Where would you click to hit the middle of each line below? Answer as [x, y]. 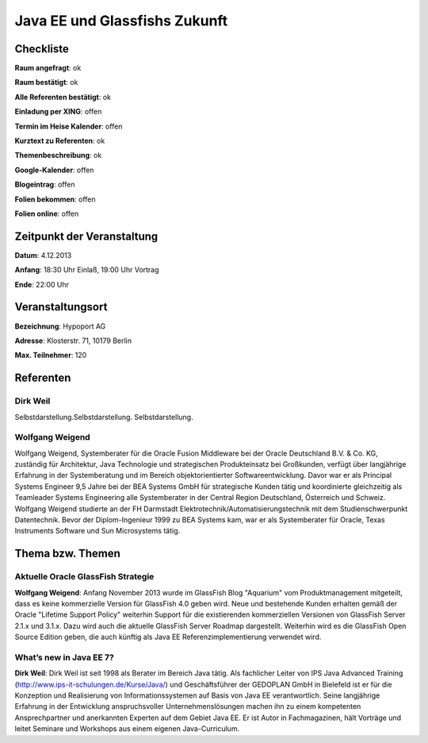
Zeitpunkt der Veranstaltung [86, 236]
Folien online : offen [47, 214]
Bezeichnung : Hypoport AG [60, 326]
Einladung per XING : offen [58, 112]
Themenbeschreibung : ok [58, 156]
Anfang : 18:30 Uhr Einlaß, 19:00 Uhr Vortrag [87, 270]
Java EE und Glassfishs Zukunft [121, 21]
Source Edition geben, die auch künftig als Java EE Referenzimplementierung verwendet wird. [168, 637]
